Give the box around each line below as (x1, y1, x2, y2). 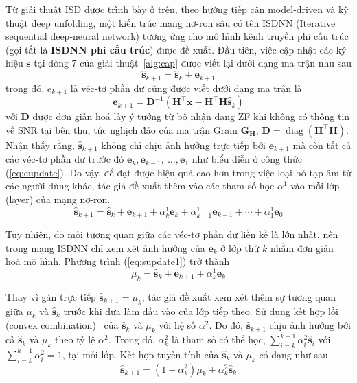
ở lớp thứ (220, 240, 260, 255)
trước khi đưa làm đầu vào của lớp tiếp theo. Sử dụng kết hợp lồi (63, 303, 338, 318)
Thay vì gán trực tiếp (5, 289, 96, 303)
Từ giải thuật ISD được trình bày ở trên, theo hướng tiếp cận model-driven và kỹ (5, 2, 349, 16)
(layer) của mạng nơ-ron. (5, 191, 111, 206)
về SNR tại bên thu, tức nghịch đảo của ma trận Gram (5, 122, 238, 137)
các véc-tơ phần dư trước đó (5, 152, 124, 166)
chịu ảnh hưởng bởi (269, 318, 351, 332)
